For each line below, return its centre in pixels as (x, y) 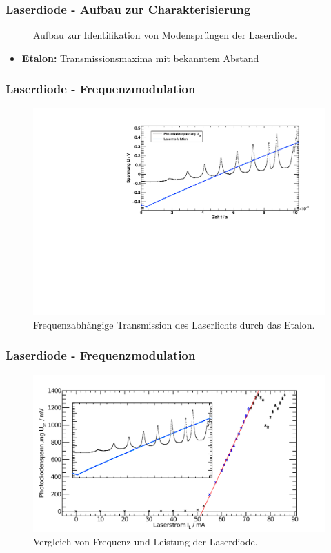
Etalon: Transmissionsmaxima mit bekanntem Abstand (140, 58)
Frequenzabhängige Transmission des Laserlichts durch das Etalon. (174, 324)
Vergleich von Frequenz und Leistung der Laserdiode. (146, 541)
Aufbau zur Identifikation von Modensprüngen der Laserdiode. (165, 35)
